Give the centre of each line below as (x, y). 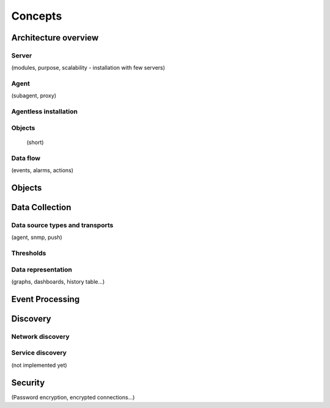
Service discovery (39, 353)
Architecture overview (55, 38)
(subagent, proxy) (34, 96)
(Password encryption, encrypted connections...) (73, 397)
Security (28, 383)
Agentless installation (44, 111)
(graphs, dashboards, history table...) (58, 281)
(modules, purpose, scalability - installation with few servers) (88, 68)
